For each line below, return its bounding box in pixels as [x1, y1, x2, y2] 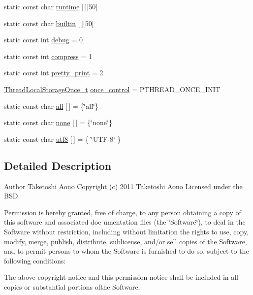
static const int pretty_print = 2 [4, 67, 103, 78]
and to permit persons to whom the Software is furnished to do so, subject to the [4, 246, 249, 256]
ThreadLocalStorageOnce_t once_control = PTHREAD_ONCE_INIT [4, 84, 221, 94]
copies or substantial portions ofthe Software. [4, 281, 140, 292]
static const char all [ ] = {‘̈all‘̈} [4, 100, 98, 111]
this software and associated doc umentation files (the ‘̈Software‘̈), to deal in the [4, 217, 246, 227]
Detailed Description [4, 158, 112, 173]
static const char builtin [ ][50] [4, 18, 94, 28]
